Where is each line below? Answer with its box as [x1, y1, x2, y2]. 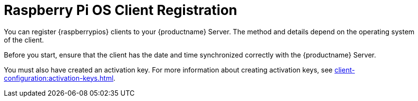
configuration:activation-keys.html [4, 73, 114, 82]
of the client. [4, 35, 44, 44]
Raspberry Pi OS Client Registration [4, 2, 237, 18]
